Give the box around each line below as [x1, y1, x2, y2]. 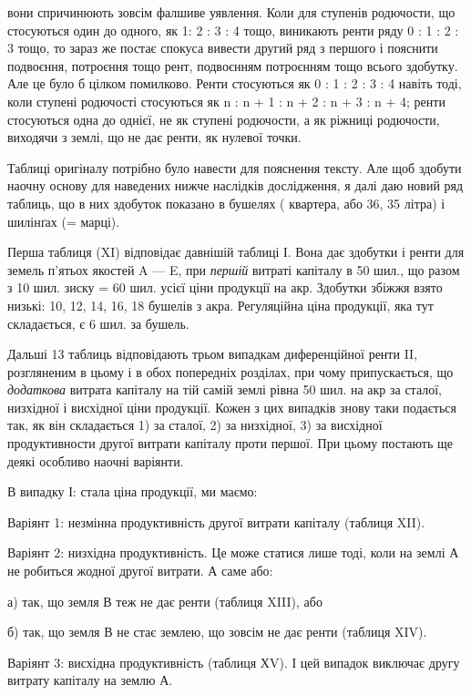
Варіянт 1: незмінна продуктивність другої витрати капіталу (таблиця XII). [7, 512, 425, 531]
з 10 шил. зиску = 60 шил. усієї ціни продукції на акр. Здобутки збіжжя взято [7, 278, 443, 297]
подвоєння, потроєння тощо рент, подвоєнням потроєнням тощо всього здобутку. [7, 56, 458, 75]
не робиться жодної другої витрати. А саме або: [7, 561, 273, 580]
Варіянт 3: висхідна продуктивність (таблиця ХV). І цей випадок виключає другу [7, 652, 460, 671]
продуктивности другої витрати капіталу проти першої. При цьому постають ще [7, 434, 453, 453]
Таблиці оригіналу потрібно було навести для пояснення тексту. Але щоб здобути [7, 158, 462, 177]
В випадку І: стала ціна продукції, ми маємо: [7, 482, 258, 501]
